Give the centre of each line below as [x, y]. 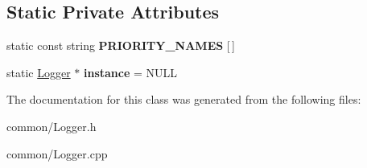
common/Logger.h [52, 126]
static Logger [39, 72]
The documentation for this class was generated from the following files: [184, 99]
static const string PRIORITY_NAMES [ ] [121, 45]
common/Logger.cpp [57, 153]
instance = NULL [131, 72]
